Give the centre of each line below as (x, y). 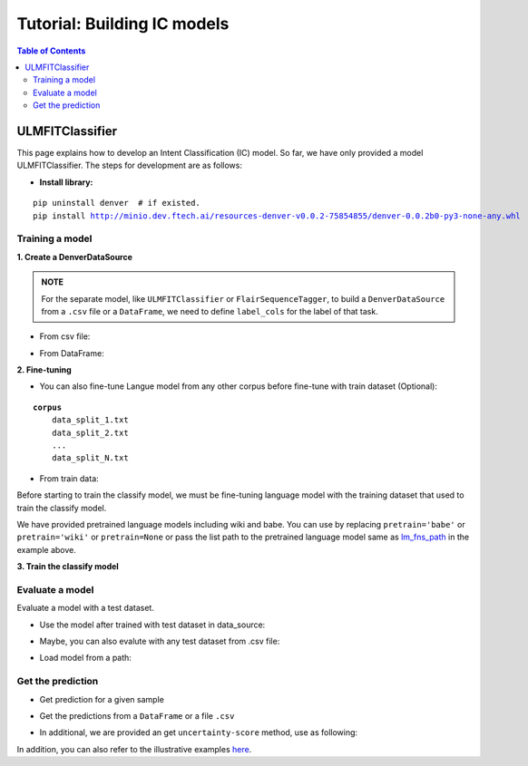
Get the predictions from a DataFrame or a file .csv (137, 715)
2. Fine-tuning (44, 370)
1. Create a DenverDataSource (75, 257)
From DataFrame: (72, 353)
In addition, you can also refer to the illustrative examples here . (134, 749)
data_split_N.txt (90, 458)
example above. (47, 549)
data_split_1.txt (90, 420)
